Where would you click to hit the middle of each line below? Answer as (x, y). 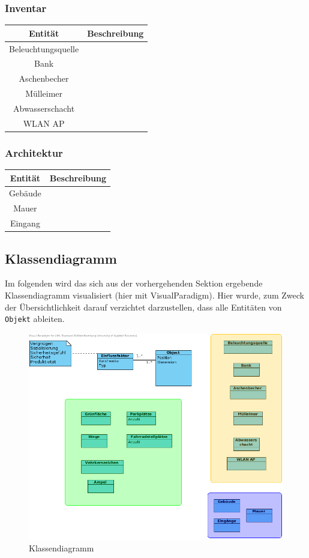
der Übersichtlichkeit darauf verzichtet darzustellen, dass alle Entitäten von (143, 307)
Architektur (34, 152)
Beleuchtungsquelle (44, 48)
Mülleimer (44, 93)
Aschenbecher (44, 78)
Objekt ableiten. (35, 319)
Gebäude (25, 193)
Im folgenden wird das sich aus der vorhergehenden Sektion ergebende (134, 283)
